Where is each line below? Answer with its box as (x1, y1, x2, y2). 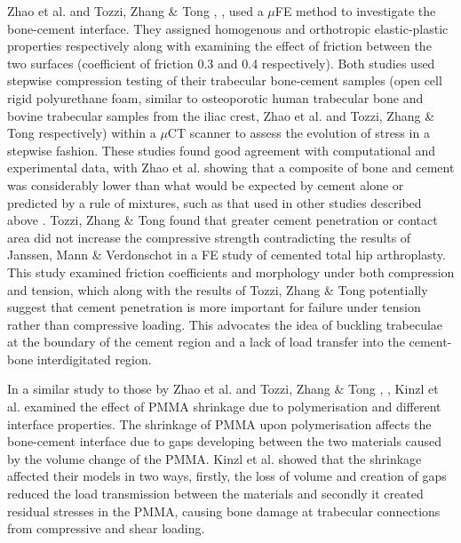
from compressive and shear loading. (7, 519, 205, 538)
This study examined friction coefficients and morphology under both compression (7, 262, 455, 281)
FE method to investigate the (274, 2, 436, 20)
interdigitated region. (36, 349, 152, 368)
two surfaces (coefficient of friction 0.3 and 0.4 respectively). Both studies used (7, 53, 435, 72)
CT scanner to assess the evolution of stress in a (167, 124, 430, 142)
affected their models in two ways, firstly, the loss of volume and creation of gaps (7, 467, 447, 485)
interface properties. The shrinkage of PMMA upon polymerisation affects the (7, 414, 432, 433)
